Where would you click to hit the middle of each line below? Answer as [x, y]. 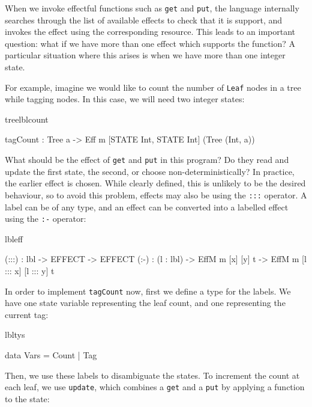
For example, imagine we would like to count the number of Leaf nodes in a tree [153, 87]
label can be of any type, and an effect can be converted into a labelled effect [147, 207]
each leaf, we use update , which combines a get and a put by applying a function [155, 387]
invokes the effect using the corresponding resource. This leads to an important [150, 32]
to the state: [27, 398]
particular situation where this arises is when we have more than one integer [145, 55]
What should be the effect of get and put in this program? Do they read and [147, 160]
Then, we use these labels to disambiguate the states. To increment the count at [152, 375]
